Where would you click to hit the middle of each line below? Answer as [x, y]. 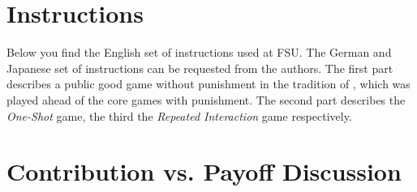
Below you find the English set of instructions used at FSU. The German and [199, 52]
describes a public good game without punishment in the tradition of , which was [208, 84]
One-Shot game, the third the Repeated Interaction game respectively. [179, 115]
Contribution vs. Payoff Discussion [204, 171]
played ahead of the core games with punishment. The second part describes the [206, 99]
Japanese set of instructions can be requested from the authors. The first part [200, 68]
